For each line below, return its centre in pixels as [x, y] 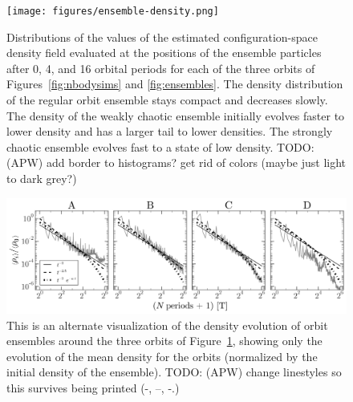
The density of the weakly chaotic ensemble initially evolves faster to [176, 115]
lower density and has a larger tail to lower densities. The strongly [170, 131]
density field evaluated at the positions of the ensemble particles [164, 53]
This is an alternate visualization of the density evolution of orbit [167, 325]
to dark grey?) [42, 178]
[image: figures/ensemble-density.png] [113, 11]
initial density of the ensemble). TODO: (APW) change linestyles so [174, 372]
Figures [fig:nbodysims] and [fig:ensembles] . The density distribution [175, 84]
